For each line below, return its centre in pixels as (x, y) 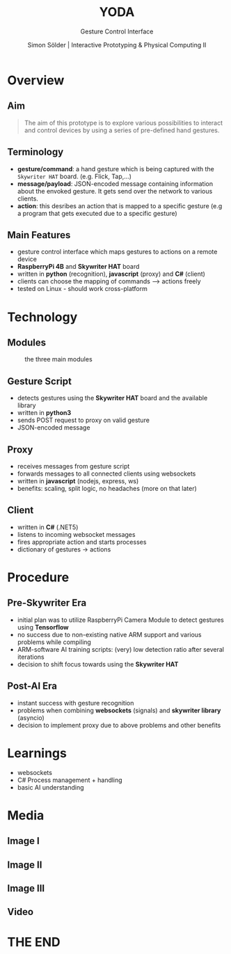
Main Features (39, 235)
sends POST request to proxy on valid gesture (83, 420)
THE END (34, 942)
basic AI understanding (50, 787)
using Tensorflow (43, 627)
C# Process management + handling (70, 780)
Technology (42, 317)
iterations (31, 657)
